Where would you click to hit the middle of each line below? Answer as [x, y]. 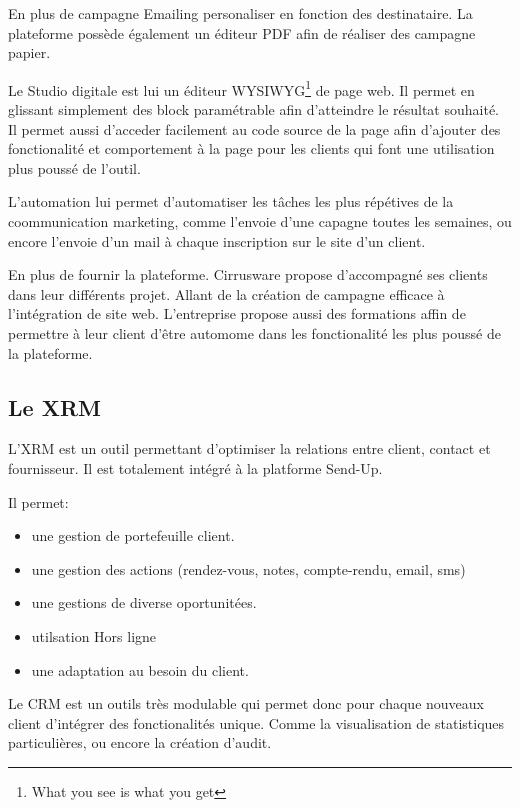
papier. [29, 52]
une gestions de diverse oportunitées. [144, 602]
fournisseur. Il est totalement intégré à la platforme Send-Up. [195, 467]
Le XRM [54, 406]
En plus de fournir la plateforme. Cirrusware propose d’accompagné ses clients [248, 274]
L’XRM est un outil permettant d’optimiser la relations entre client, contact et [249, 448]
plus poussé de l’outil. [74, 167]
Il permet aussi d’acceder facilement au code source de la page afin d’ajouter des [254, 128]
